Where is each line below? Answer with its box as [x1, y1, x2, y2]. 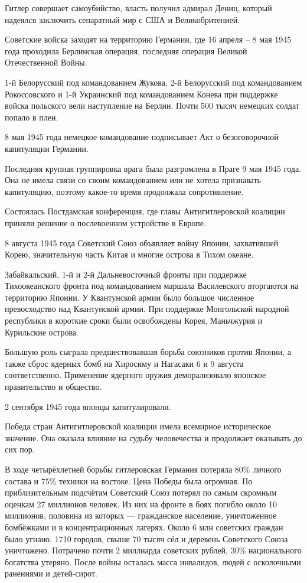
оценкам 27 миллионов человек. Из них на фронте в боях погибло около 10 [5, 497, 277, 510]
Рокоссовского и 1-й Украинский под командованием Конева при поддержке [5, 87, 278, 100]
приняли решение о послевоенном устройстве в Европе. [5, 216, 206, 229]
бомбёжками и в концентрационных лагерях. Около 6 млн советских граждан [5, 520, 283, 533]
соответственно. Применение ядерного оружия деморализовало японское [5, 369, 266, 381]
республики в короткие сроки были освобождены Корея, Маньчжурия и [5, 314, 263, 327]
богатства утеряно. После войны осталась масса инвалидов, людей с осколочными [5, 555, 301, 568]
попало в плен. [5, 110, 58, 123]
